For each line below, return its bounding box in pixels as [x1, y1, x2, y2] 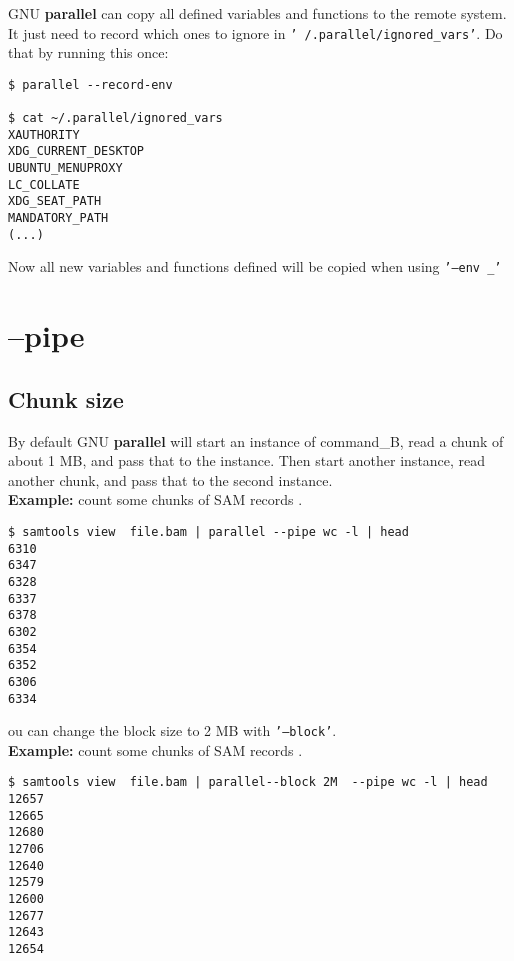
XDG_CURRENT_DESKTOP [8, 144, 145, 159]
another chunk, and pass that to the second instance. [8, 469, 333, 490]
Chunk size [8, 383, 124, 414]
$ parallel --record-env [8, 77, 173, 92]
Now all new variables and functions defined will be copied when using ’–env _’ [8, 256, 502, 277]
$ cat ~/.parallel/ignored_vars [8, 111, 223, 126]
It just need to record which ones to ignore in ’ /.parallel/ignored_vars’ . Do [8, 22, 503, 43]
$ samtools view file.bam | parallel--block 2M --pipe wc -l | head [8, 775, 488, 790]
